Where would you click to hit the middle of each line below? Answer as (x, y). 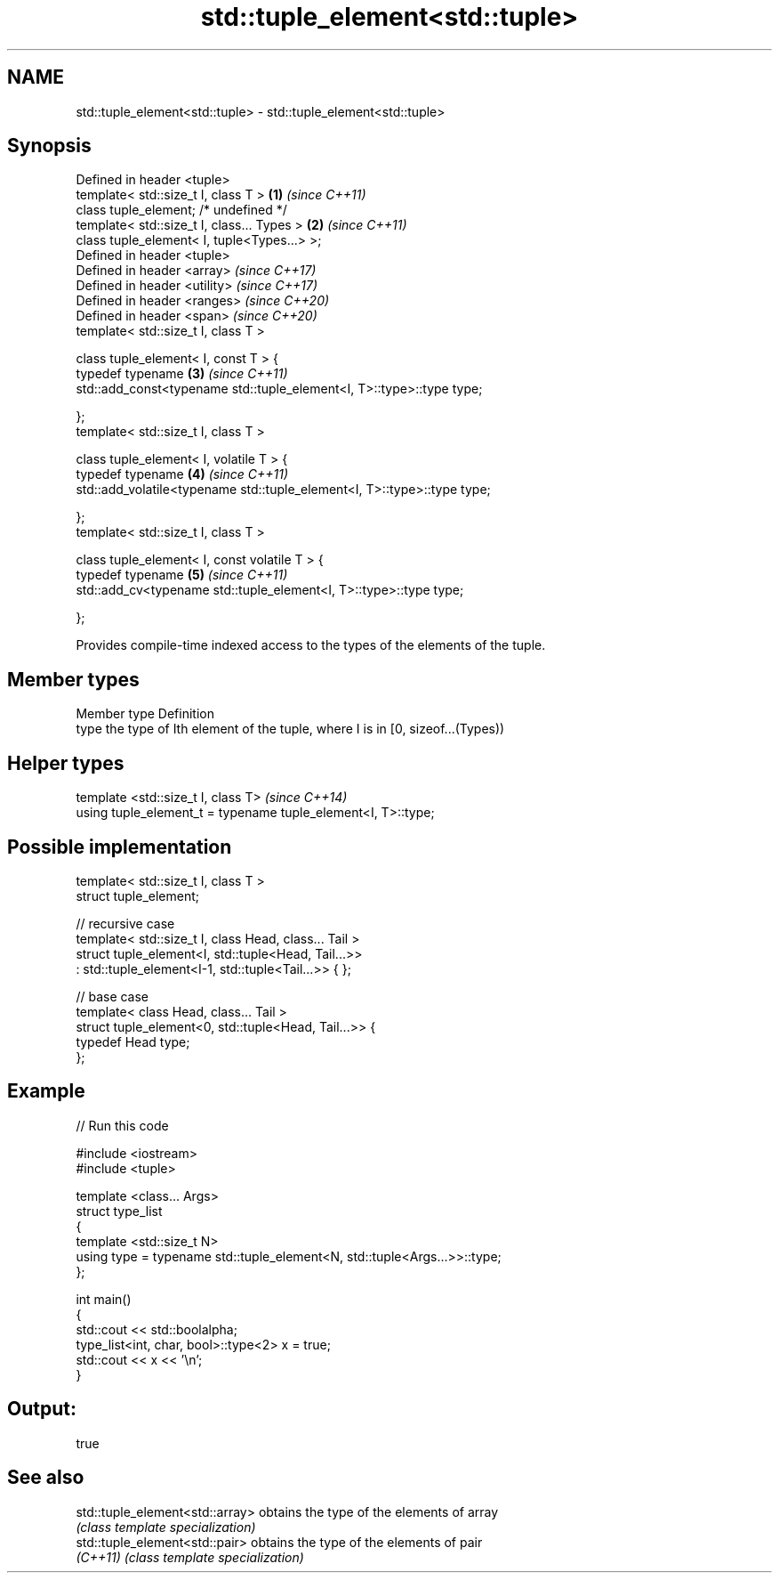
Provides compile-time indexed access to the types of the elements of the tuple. (311, 645)
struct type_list (119, 1211)
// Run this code (122, 1125)
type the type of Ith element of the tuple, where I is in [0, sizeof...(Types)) (290, 729)
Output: (42, 1409)
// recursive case (125, 923)
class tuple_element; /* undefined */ (181, 210)
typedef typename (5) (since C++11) (182, 575)
